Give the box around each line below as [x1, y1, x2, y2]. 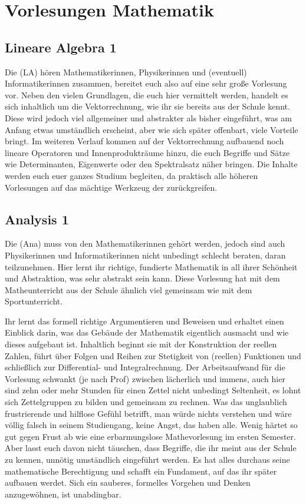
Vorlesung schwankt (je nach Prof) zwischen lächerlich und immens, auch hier [5, 372, 285, 384]
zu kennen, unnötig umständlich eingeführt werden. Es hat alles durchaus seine [5, 453, 290, 465]
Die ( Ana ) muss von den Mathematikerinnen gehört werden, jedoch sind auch [5, 237, 285, 250]
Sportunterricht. [5, 295, 63, 307]
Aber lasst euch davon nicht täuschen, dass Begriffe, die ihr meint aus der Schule [5, 442, 297, 454]
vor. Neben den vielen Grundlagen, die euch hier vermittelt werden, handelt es [5, 88, 288, 101]
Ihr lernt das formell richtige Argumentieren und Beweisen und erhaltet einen [5, 314, 284, 327]
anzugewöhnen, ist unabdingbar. [5, 488, 121, 500]
